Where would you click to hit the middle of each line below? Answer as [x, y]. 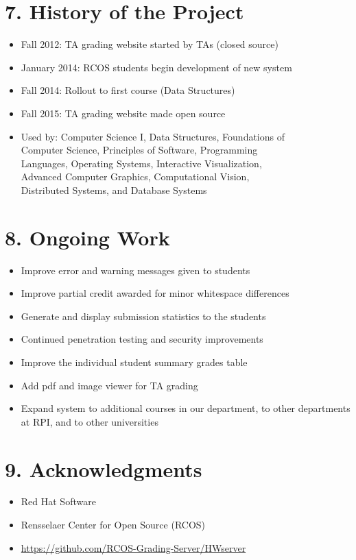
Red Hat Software [58, 501]
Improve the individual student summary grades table [134, 362]
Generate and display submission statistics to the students [143, 316]
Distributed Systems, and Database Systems [114, 190]
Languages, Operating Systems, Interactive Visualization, [141, 163]
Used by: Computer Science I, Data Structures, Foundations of [153, 136]
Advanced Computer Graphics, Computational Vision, [135, 176]
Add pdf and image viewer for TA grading [109, 385]
